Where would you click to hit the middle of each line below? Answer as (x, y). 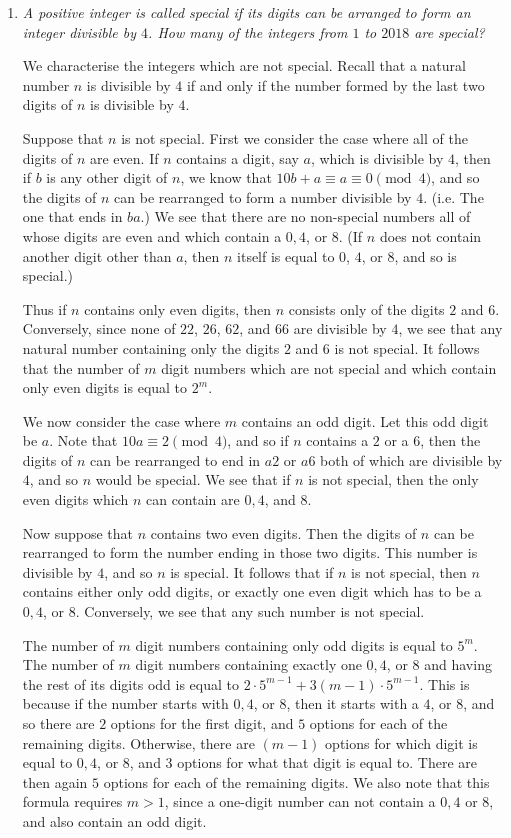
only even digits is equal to (105, 387)
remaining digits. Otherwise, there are (138, 742)
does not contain (430, 235)
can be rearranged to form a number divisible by (263, 196)
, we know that (226, 177)
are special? (449, 31)
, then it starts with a (352, 703)
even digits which (75, 499)
